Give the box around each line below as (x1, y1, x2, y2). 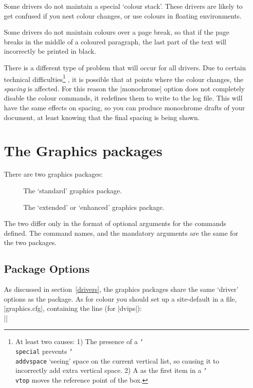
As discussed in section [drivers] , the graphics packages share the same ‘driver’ (4, 284, 239, 294)
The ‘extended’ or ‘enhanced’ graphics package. (23, 202, 164, 212)
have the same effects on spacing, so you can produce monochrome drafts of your (4, 102, 245, 112)
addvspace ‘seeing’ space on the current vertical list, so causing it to (15, 355, 219, 366)
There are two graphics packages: (4, 169, 103, 179)
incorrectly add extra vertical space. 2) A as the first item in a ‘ (15, 365, 207, 375)
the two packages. (4, 237, 57, 247)
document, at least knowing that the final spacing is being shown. (4, 112, 200, 122)
